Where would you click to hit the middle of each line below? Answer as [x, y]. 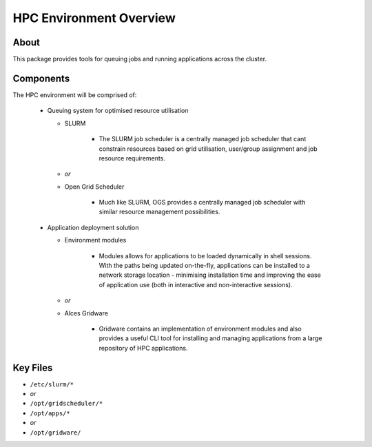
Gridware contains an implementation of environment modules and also [200, 329]
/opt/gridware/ [56, 433]
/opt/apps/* [50, 413]
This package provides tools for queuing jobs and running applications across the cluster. [140, 59]
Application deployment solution [93, 227]
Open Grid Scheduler [94, 187]
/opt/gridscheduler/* [66, 404]
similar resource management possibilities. [159, 212]
